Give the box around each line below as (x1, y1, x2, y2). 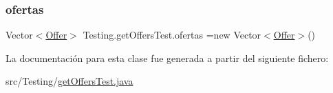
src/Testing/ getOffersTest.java (6, 74, 133, 88)
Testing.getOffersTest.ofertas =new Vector (83, 28, 261, 42)
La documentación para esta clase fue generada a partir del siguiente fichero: (6, 50, 329, 65)
